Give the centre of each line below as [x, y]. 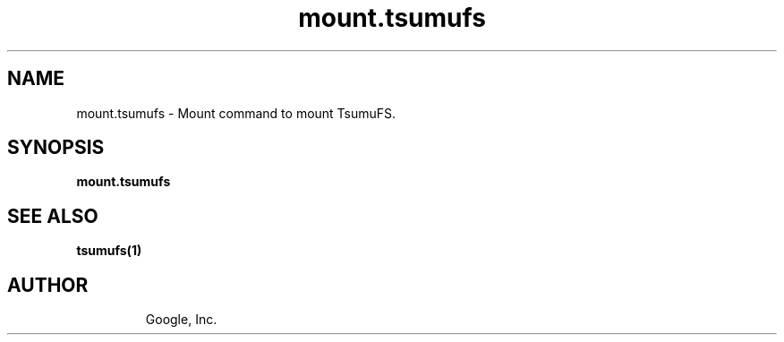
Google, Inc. [181, 320]
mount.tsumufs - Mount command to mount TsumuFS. [236, 113]
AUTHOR [48, 285]
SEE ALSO [53, 216]
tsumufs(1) [109, 251]
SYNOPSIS [56, 148]
